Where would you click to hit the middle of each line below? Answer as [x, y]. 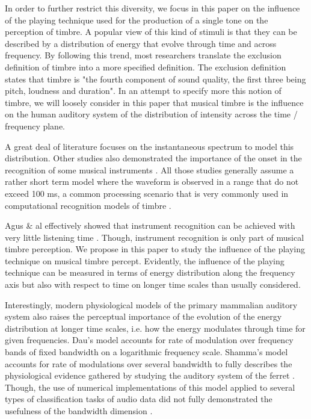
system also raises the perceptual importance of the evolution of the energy [143, 316]
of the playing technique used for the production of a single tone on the [137, 20]
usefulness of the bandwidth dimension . [79, 411]
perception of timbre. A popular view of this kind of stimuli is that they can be [151, 32]
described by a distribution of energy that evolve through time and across [141, 43]
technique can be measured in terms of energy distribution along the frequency [150, 272]
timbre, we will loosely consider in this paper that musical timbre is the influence [154, 102]
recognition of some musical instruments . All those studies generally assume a [149, 169]
